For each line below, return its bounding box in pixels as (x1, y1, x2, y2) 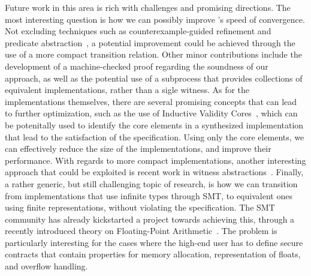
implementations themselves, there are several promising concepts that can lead (5, 95, 297, 107)
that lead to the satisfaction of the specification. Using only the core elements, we (5, 130, 304, 143)
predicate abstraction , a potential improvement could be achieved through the (5, 36, 295, 49)
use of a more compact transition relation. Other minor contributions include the (5, 48, 302, 61)
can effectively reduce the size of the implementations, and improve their (5, 142, 271, 155)
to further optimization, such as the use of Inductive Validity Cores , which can (5, 107, 298, 119)
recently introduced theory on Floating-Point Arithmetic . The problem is (5, 224, 277, 237)
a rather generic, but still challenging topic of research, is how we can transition (5, 177, 298, 190)
